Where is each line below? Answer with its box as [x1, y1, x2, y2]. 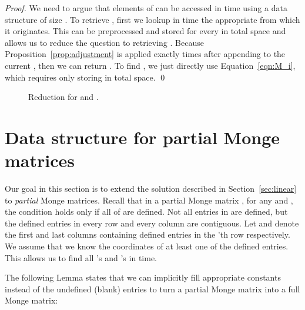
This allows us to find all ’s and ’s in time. [5, 251, 157, 264]
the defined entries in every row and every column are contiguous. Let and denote [5, 216, 299, 229]
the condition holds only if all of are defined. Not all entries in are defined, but [5, 205, 288, 218]
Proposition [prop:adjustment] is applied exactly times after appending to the [5, 48, 286, 60]
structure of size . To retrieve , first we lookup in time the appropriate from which [5, 13, 300, 25]
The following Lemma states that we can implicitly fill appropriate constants [5, 271, 281, 284]
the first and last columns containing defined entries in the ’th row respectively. [5, 228, 290, 241]
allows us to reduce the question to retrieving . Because [5, 36, 204, 48]
